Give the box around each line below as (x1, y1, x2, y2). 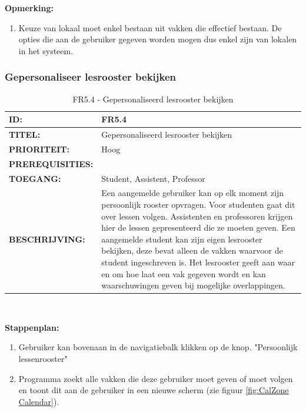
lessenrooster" (18, 353, 68, 365)
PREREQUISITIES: (9, 157, 94, 170)
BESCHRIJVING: (9, 232, 85, 245)
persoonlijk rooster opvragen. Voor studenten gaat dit (101, 198, 295, 210)
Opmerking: (5, 2, 54, 14)
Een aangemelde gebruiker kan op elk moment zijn (101, 187, 284, 199)
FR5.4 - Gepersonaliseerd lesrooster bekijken (72, 92, 234, 105)
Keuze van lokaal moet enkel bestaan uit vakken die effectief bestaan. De (18, 21, 282, 34)
